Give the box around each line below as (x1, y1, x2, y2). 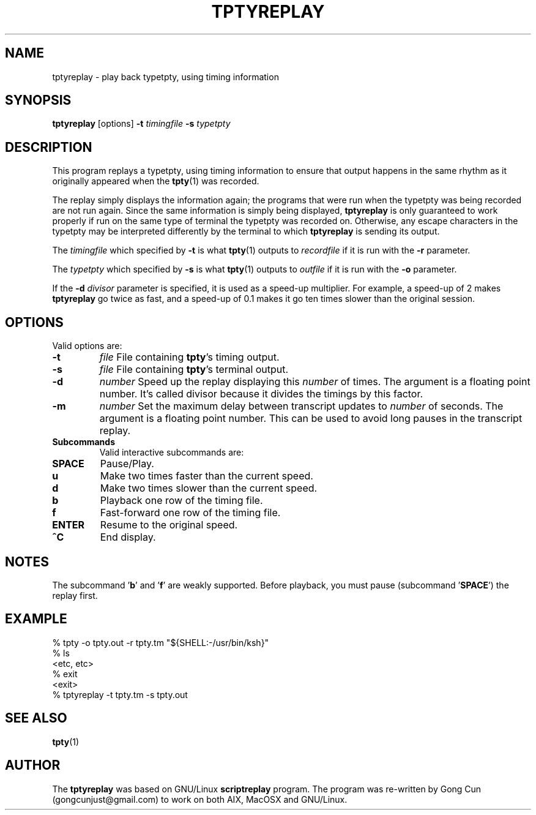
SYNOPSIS (5, 92, 72, 108)
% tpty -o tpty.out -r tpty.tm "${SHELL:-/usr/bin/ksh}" (52, 637, 269, 648)
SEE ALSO (5, 710, 67, 726)
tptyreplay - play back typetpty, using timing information (52, 71, 279, 82)
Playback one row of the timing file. (100, 494, 263, 507)
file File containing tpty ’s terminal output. (99, 363, 289, 376)
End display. (100, 531, 156, 544)
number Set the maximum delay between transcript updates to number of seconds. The (99, 400, 504, 413)
